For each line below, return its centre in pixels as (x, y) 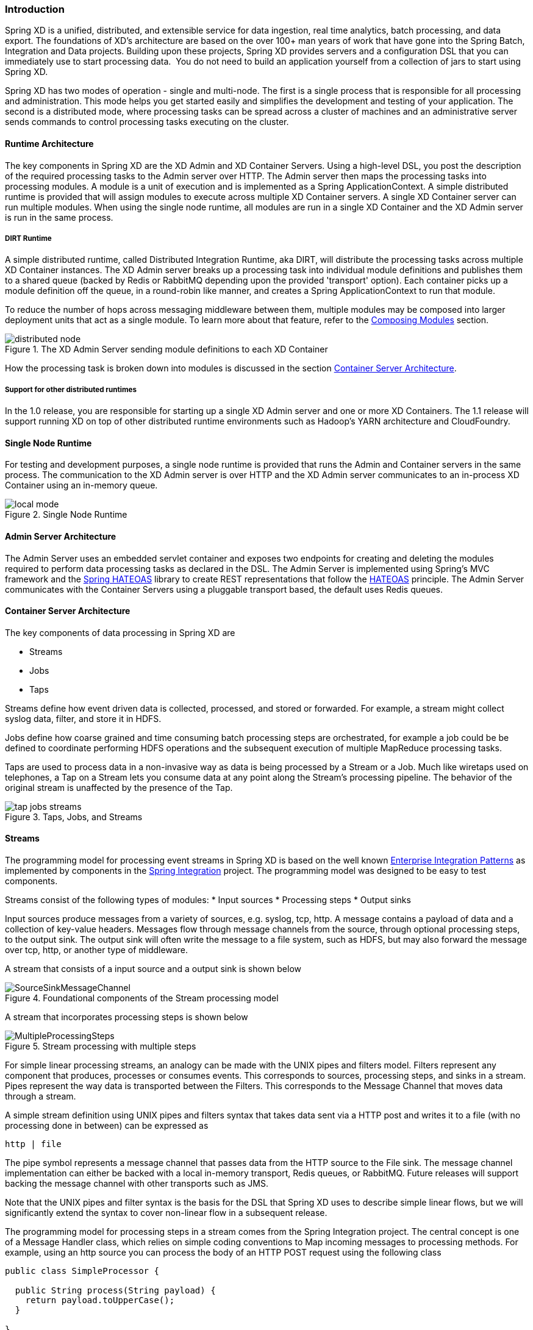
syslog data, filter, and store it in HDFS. (83, 718)
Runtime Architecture (49, 143)
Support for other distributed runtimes (71, 389)
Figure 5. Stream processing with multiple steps (101, 1046)
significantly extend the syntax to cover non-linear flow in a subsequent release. (166, 1213)
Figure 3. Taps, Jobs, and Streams (74, 817)
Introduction (35, 9)
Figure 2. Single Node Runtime (66, 515)
